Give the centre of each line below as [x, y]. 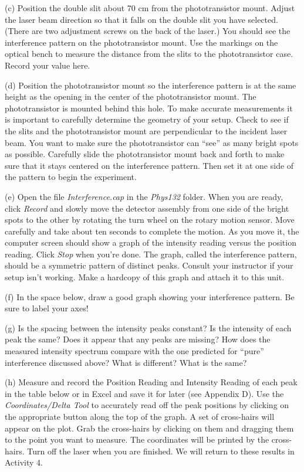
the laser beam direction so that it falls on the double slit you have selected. [141, 19]
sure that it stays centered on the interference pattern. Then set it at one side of [149, 165]
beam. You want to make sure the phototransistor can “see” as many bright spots [152, 142]
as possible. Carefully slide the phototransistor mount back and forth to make [145, 154]
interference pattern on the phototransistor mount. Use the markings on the [141, 42]
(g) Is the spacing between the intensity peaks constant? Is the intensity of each [148, 327]
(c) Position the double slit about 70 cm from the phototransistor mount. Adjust [150, 8]
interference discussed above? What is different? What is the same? [126, 362]
